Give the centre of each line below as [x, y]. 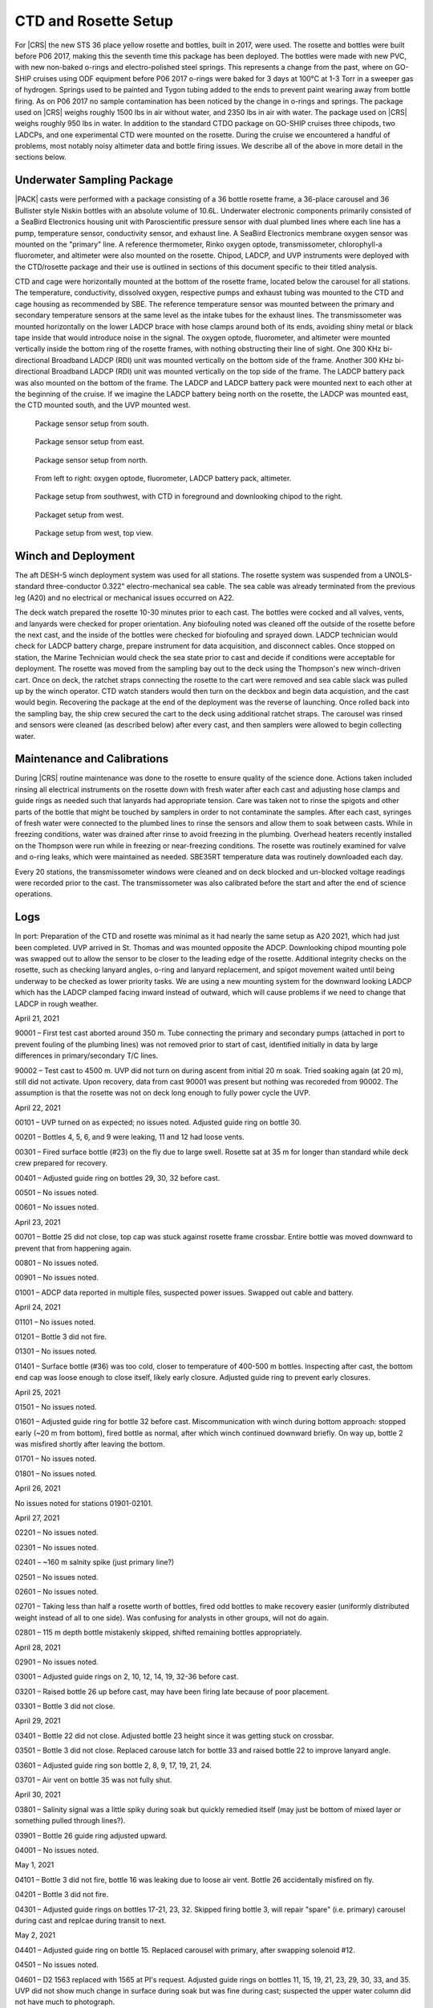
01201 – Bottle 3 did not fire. [61, 1337]
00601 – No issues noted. [57, 1207]
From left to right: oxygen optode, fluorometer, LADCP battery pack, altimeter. [163, 478]
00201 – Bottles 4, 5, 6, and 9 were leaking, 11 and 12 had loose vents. [129, 1137]
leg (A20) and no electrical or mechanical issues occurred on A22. [125, 598]
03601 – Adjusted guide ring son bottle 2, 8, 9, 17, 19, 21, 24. [113, 1765]
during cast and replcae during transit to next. [91, 1920]
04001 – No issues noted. [57, 1850]
